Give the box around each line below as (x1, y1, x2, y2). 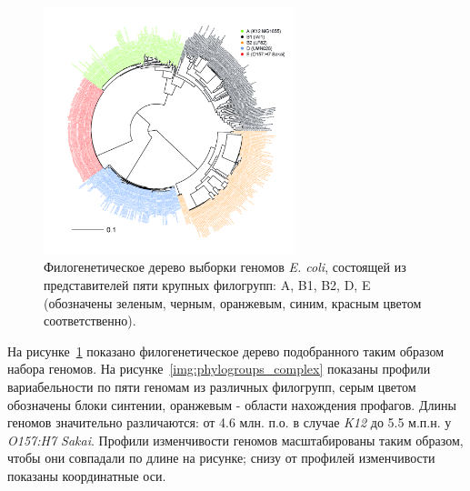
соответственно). (44, 311, 136, 330)
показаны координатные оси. (7, 466, 166, 485)
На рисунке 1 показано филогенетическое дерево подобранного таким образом (7, 341, 445, 360)
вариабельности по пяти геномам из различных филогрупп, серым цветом (7, 376, 416, 396)
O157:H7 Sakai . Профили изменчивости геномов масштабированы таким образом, (7, 430, 464, 449)
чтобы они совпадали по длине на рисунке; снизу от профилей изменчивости (7, 448, 435, 467)
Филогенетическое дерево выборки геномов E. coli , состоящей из (44, 257, 406, 276)
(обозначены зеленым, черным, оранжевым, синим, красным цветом (44, 293, 422, 312)
